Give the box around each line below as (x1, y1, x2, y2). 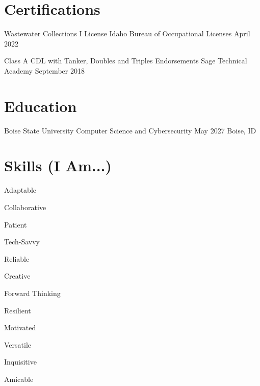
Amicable (4, 373, 34, 384)
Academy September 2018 (4, 65, 85, 76)
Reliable (4, 253, 30, 264)
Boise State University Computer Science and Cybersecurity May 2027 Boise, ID (4, 125, 256, 135)
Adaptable (4, 185, 37, 195)
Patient (4, 219, 27, 230)
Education (4, 95, 77, 116)
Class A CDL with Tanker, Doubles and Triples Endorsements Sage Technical (4, 55, 247, 66)
